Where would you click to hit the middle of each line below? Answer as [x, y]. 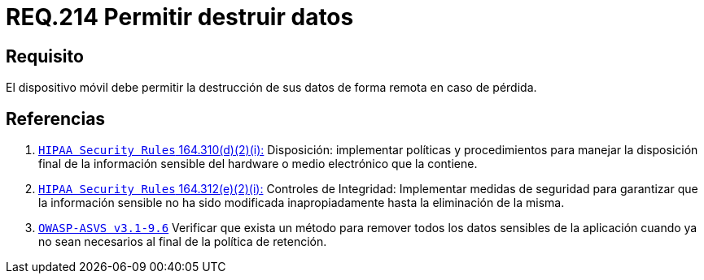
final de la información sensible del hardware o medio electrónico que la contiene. [258, 164]
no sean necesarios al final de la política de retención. [183, 242]
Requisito [45, 56]
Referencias [56, 118]
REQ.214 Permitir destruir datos [180, 17]
